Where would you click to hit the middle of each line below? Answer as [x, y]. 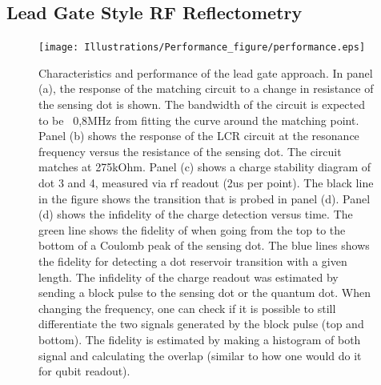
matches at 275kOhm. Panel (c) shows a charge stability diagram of [205, 167]
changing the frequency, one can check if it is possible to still [187, 308]
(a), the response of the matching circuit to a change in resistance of [206, 88]
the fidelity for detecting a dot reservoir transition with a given [193, 261]
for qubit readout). [84, 371]
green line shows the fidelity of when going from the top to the [192, 229]
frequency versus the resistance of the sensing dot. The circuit [190, 151]
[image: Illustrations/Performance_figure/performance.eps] [202, 48]
